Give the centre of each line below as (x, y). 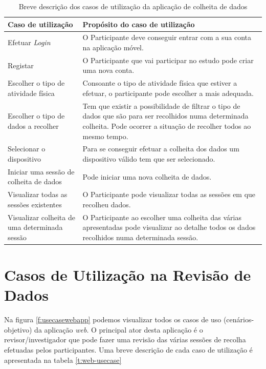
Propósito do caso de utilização (139, 24)
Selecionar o (27, 149)
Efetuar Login (29, 42)
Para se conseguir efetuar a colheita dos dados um (161, 149)
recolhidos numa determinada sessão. (140, 237)
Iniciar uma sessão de (41, 171)
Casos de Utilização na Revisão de (128, 275)
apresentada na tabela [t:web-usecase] (63, 360)
